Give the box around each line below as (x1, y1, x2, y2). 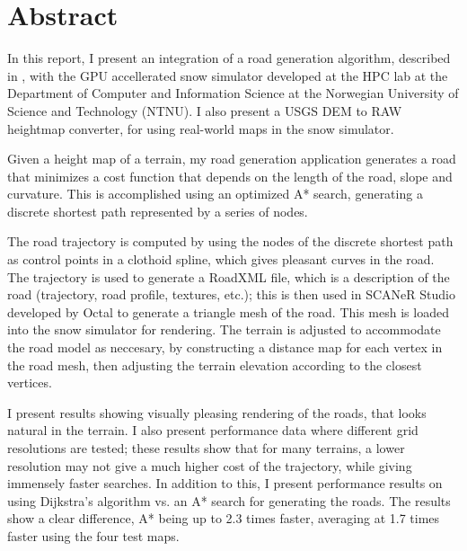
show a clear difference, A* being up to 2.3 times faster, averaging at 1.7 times (7, 509, 440, 528)
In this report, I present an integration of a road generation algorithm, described (7, 49, 451, 67)
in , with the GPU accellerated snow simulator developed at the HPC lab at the (7, 66, 448, 84)
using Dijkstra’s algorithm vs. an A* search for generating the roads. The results (7, 491, 451, 510)
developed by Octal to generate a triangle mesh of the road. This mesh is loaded (7, 302, 449, 321)
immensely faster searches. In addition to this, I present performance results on (7, 474, 443, 493)
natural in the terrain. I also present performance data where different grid (7, 421, 419, 440)
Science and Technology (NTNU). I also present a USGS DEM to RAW (7, 101, 402, 120)
